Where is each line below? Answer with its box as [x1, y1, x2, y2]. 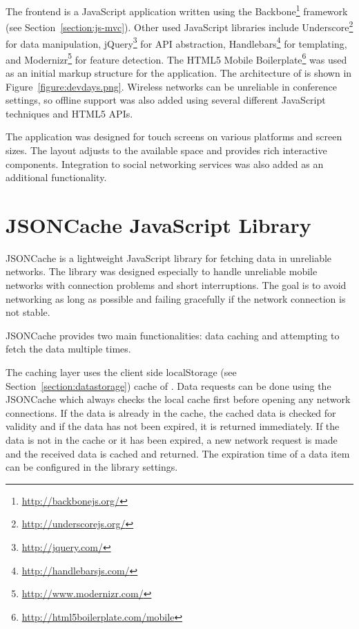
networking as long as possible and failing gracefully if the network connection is [6, 291, 346, 306]
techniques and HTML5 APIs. [6, 106, 133, 120]
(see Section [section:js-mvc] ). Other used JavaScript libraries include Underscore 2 [6, 18, 353, 34]
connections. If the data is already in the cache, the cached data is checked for [6, 405, 336, 420]
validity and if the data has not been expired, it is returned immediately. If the [6, 419, 340, 433]
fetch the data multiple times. [6, 341, 131, 356]
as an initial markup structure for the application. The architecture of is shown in [6, 66, 352, 79]
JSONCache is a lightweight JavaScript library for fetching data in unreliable [6, 250, 332, 265]
